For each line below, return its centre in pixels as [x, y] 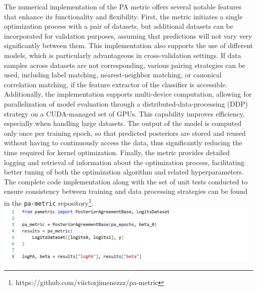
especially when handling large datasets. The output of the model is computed [123, 123]
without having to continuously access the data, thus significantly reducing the [123, 143]
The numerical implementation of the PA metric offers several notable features [123, 6]
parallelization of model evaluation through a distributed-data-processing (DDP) [126, 103]
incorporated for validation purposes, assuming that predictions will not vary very [128, 35]
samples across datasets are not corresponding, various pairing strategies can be [125, 65]
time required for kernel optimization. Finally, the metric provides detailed [117, 152]
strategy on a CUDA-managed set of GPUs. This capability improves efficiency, [125, 113]
